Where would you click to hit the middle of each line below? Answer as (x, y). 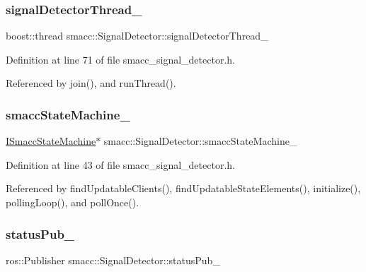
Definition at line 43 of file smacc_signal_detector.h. (120, 164)
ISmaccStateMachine (51, 141)
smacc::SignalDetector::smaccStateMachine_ (200, 141)
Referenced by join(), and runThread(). (91, 83)
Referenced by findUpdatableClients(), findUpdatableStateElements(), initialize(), (183, 188)
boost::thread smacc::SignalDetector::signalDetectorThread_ (137, 36)
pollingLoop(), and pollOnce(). (73, 202)
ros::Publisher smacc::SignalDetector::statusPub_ (113, 260)
